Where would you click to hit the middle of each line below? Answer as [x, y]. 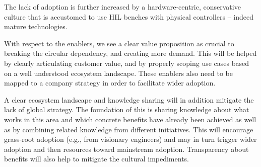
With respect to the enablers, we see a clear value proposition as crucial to [119, 43]
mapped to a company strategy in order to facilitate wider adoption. [110, 83]
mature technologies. [36, 26]
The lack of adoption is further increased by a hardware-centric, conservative [122, 7]
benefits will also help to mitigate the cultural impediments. [96, 159]
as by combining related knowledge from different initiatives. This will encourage [129, 129]
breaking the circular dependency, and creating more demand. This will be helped [130, 53]
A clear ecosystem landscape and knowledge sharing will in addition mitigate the [129, 99]
